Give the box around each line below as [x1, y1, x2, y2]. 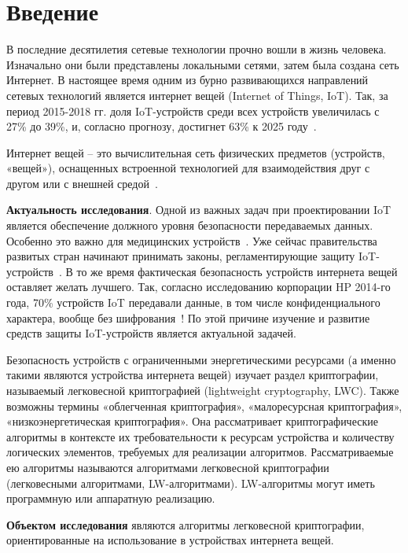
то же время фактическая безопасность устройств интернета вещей [76, 263, 398, 279]
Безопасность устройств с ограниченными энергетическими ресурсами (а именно [6, 351, 396, 367]
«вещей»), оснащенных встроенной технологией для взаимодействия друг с [6, 160, 370, 176]
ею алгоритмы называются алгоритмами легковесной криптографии [6, 459, 329, 475]
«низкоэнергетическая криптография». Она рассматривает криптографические [6, 413, 378, 429]
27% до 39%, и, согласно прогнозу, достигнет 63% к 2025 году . [6, 118, 317, 135]
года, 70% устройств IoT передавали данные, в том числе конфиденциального [6, 294, 380, 311]
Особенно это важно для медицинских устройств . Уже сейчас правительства [6, 232, 377, 249]
